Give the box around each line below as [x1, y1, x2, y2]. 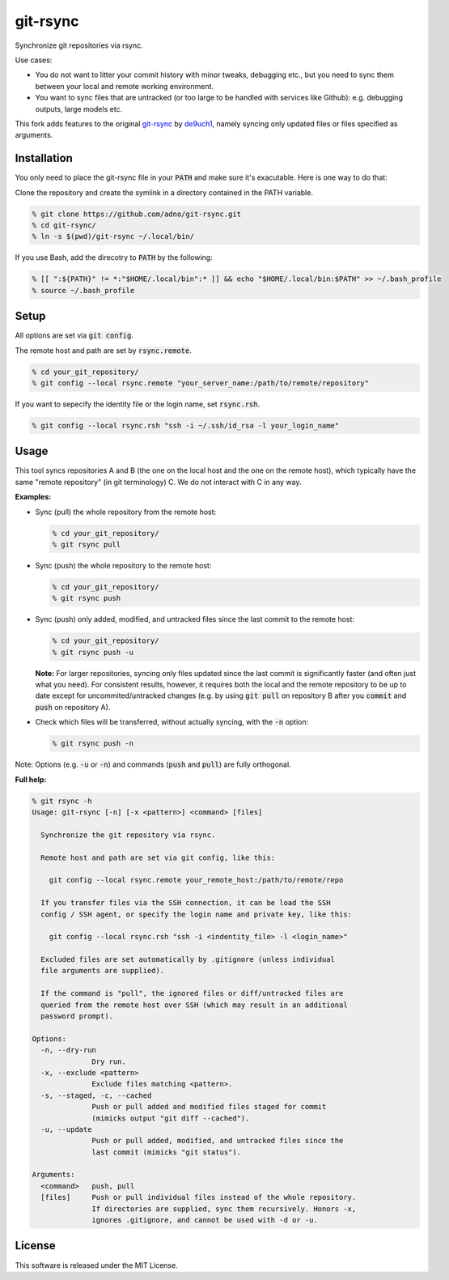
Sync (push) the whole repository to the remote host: [35, 560, 212, 570]
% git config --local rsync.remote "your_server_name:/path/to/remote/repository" [32, 378, 370, 388]
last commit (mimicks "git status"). [91, 1147, 242, 1157]
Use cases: [15, 55, 53, 65]
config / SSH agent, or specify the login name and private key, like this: [40, 909, 352, 919]
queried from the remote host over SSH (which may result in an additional [40, 1000, 348, 1010]
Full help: [15, 774, 47, 785]
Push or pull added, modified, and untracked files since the [91, 1136, 344, 1146]
